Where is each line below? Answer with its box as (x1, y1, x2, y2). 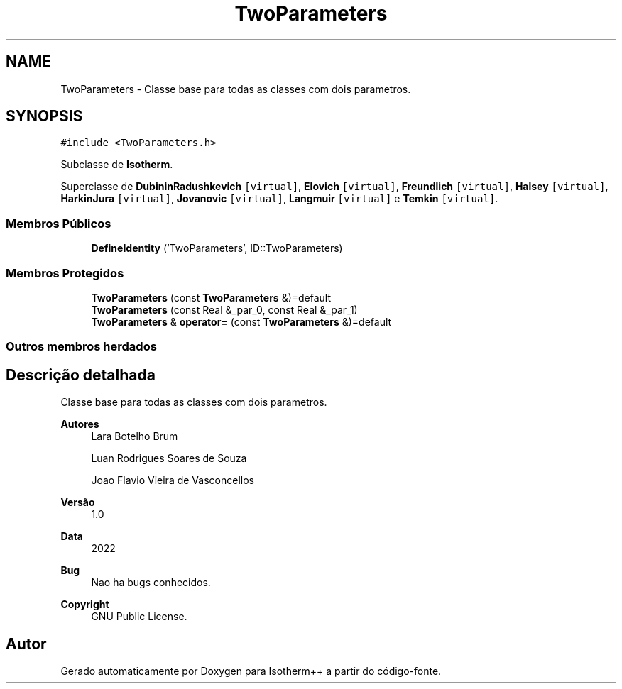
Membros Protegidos (6, 265, 124, 280)
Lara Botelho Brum (91, 430, 178, 443)
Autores (60, 418, 99, 431)
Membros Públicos (6, 216, 111, 231)
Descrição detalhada (6, 365, 155, 384)
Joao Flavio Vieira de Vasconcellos (91, 474, 254, 487)
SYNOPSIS (6, 107, 83, 126)
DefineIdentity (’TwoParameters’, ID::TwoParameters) (91, 242, 343, 255)
